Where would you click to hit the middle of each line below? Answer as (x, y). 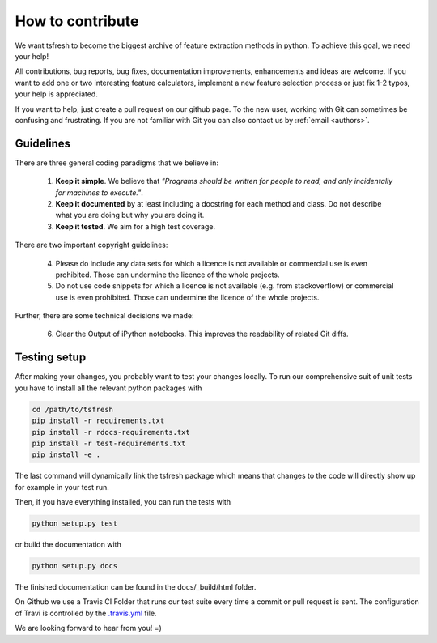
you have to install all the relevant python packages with (108, 388)
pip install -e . (66, 455)
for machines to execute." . (99, 192)
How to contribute (77, 21)
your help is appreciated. (57, 94)
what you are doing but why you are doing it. (130, 215)
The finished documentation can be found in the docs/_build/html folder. (136, 587)
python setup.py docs (75, 566)
